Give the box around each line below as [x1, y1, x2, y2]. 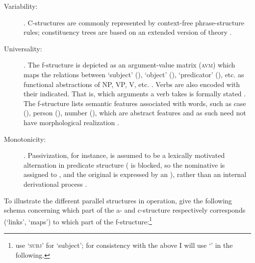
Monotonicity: [4, 133, 46, 144]
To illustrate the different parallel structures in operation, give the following [4, 195, 232, 205]
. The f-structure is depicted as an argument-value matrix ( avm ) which [24, 60, 235, 70]
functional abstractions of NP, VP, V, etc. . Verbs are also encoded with [24, 79, 240, 89]
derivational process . [24, 178, 87, 189]
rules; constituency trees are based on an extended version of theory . [24, 27, 232, 37]
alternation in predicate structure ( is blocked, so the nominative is [24, 159, 225, 170]
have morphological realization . [24, 117, 119, 127]
